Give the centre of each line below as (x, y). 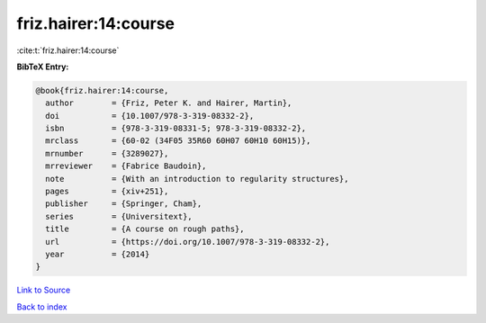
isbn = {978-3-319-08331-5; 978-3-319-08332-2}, (176, 129)
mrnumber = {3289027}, (107, 153)
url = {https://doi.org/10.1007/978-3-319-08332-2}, (188, 242)
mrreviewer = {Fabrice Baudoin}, (126, 166)
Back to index (42, 307)
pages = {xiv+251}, (107, 192)
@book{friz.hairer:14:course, (102, 90)
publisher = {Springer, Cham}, (124, 204)
